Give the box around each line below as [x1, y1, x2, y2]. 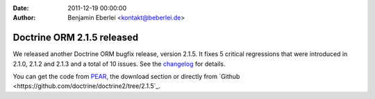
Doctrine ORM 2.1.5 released [12, 32, 139, 44]
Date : [12, 4, 29, 12]
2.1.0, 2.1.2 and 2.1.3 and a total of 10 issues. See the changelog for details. [12, 60, 226, 68]
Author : [12, 14, 36, 22]
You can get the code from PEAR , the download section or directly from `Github [12, 73, 240, 81]
